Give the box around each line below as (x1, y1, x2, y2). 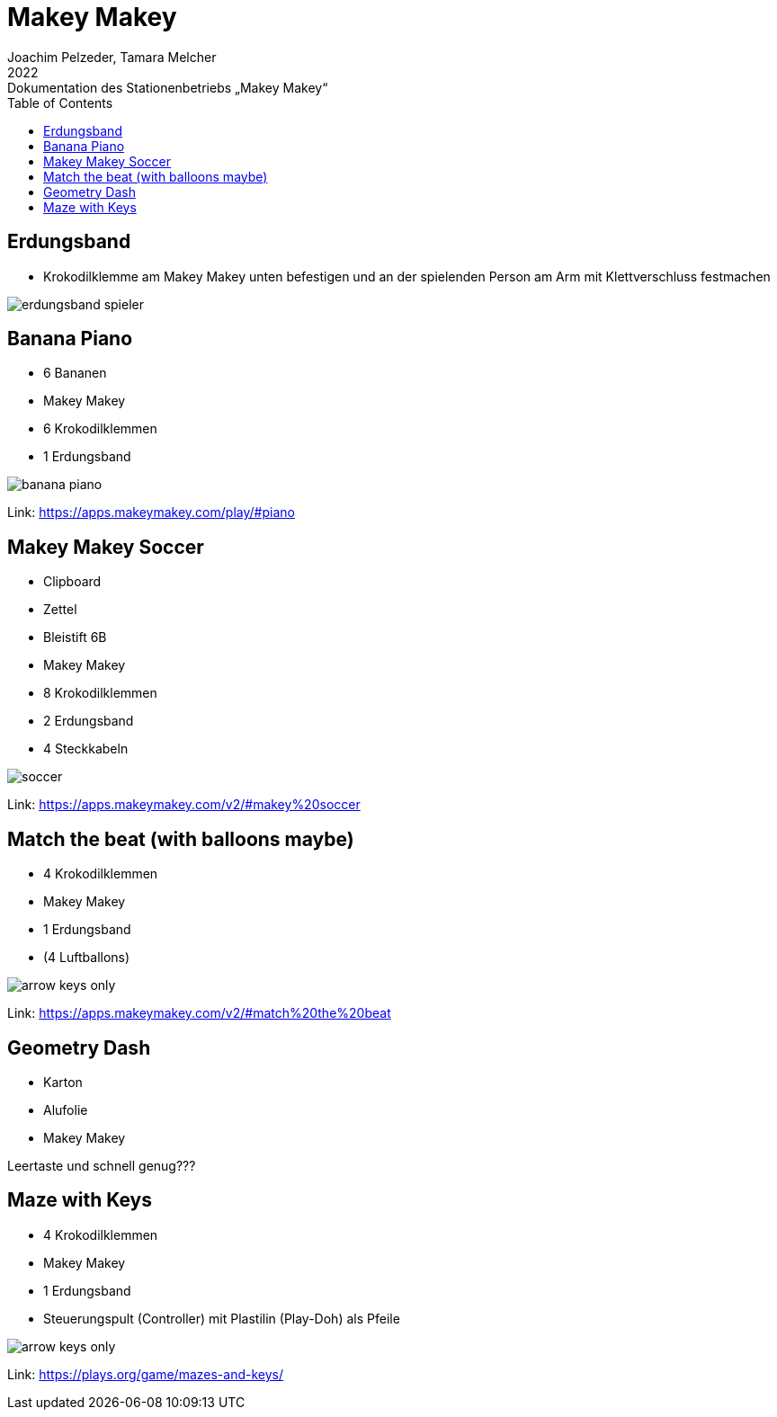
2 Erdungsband (43, 713, 134, 729)
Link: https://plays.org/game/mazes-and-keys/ (7, 1366, 283, 1382)
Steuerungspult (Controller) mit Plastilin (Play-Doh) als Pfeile (43, 1310, 400, 1326)
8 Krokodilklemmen (43, 685, 157, 701)
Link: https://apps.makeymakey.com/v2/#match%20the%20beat (7, 1005, 391, 1021)
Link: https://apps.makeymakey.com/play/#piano (7, 504, 295, 521)
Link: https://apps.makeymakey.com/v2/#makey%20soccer (7, 797, 361, 813)
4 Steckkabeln (43, 741, 129, 757)
